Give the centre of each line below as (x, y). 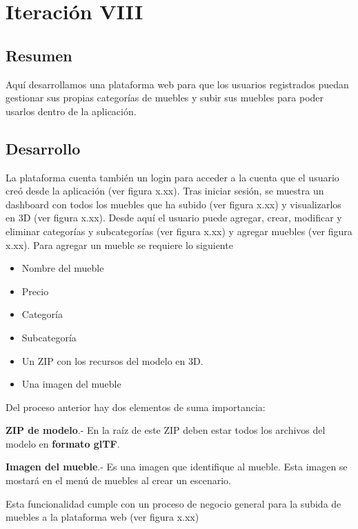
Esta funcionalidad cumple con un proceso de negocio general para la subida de (173, 503)
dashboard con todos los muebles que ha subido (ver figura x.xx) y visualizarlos (173, 204)
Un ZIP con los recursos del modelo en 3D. (112, 360)
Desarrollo (43, 148)
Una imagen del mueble (71, 384)
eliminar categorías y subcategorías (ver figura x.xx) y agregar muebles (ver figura (179, 231)
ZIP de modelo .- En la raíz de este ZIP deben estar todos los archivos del (166, 430)
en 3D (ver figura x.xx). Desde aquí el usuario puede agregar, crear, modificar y (174, 218)
